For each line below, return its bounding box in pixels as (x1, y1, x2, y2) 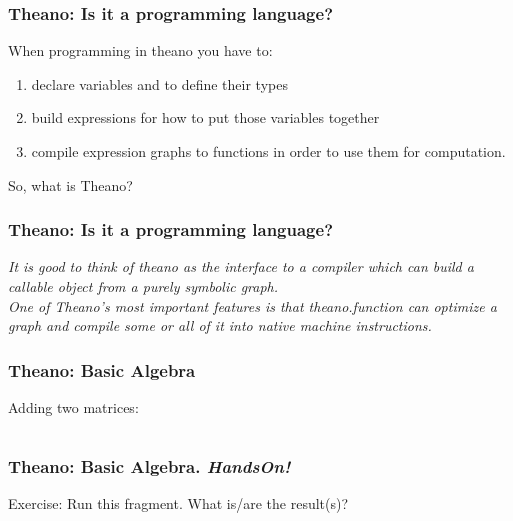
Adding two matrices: (8, 397, 139, 417)
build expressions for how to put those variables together (31, 107, 380, 128)
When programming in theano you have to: (8, 40, 273, 61)
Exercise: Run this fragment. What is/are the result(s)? (8, 492, 349, 513)
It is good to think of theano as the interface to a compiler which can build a (8, 256, 474, 277)
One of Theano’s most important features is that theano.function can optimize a (8, 295, 497, 316)
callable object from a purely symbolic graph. (8, 276, 279, 296)
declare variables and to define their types (31, 73, 288, 94)
